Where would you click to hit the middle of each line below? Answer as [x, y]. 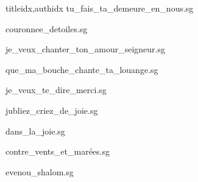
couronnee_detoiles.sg [47, 28]
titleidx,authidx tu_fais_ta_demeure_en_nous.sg [100, 8]
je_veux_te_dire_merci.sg [56, 90]
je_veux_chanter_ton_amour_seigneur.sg [86, 49]
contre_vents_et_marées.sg [58, 151]
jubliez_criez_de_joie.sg [52, 110]
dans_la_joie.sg [35, 131]
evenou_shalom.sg [40, 171]
